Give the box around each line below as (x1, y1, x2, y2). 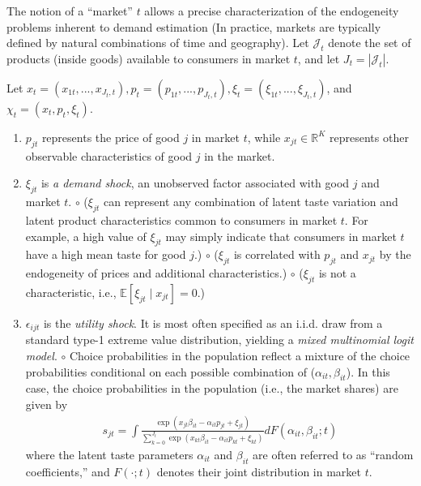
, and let (297, 49, 340, 67)
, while (247, 128, 281, 145)
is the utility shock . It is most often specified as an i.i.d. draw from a (43, 314, 383, 331)
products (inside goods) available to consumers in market (6, 49, 291, 67)
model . (25, 347, 57, 363)
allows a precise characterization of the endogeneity (144, 2, 399, 19)
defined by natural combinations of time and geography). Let (6, 34, 309, 51)
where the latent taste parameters (25, 445, 193, 462)
